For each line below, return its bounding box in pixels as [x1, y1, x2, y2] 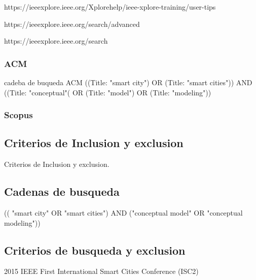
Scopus [4, 109, 33, 121]
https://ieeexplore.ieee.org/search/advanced [4, 18, 140, 29]
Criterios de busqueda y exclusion [4, 242, 186, 258]
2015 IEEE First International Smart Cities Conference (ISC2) [4, 266, 199, 276]
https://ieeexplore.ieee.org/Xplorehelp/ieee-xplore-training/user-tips [4, 2, 216, 12]
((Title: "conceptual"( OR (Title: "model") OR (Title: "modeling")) [4, 87, 211, 97]
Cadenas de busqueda [4, 184, 120, 199]
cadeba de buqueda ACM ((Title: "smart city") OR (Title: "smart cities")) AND [4, 77, 252, 87]
